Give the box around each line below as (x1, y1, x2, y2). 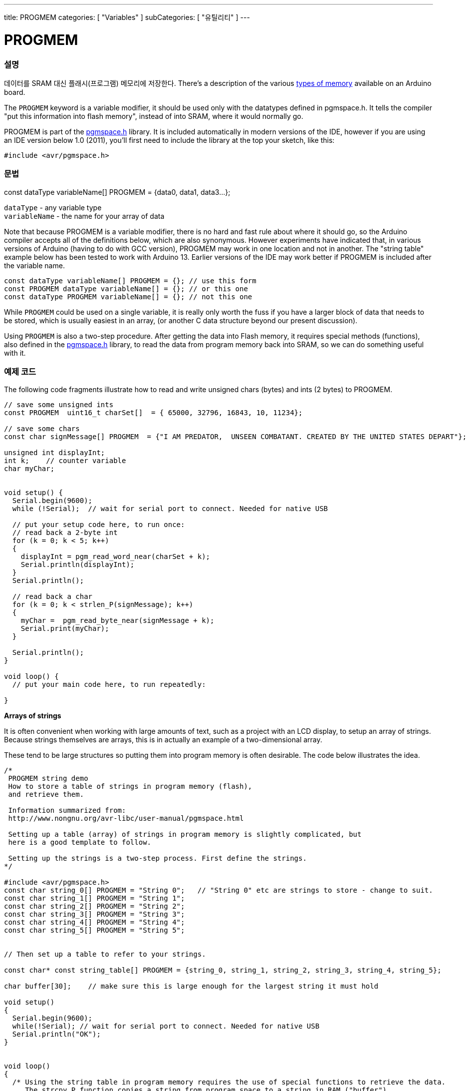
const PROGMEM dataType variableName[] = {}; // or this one (4, 284, 248, 293)
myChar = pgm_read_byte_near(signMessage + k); (20, 616, 215, 625)
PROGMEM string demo (8, 774, 88, 783)
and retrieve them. (8, 790, 84, 799)
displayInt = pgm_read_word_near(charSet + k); (20, 552, 211, 561)
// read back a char (12, 592, 93, 601)
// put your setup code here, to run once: (12, 521, 185, 529)
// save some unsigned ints (4, 401, 114, 409)
